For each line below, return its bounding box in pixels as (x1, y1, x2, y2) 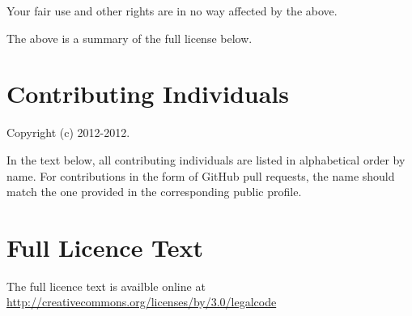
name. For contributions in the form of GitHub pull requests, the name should (6, 167, 395, 184)
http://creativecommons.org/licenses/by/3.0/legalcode (6, 293, 277, 310)
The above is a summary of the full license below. (6, 29, 253, 46)
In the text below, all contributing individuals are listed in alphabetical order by (6, 151, 406, 168)
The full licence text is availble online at (6, 277, 206, 294)
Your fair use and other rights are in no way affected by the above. (6, 2, 338, 19)
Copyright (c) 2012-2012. (6, 124, 130, 141)
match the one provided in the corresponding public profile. (6, 183, 302, 200)
